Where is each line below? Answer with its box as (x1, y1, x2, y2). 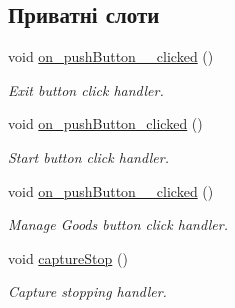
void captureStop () (8, 247, 128, 268)
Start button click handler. (8, 146, 170, 167)
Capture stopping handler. (8, 281, 167, 302)
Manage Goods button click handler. (8, 214, 229, 235)
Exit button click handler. (8, 79, 164, 100)
